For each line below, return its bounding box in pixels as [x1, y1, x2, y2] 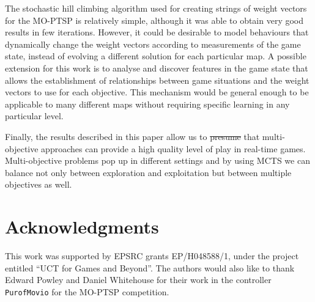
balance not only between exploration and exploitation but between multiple [5, 166, 292, 179]
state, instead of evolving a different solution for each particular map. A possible [5, 50, 306, 62]
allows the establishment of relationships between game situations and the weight [5, 73, 309, 86]
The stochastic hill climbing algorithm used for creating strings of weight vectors [5, 2, 307, 14]
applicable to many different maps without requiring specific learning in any [5, 97, 290, 110]
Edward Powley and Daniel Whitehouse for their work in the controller [5, 273, 272, 286]
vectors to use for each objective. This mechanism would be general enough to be [5, 86, 309, 98]
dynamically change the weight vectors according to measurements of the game [5, 37, 301, 50]
